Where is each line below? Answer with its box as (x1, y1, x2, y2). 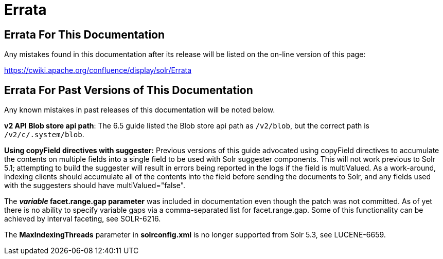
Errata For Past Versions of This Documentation (4, 83, 253, 97)
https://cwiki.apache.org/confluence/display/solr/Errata (4, 66, 191, 75)
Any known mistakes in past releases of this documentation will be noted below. (4, 105, 275, 115)
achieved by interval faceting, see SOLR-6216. (4, 214, 161, 224)
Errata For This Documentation (4, 28, 165, 41)
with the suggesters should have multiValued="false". (4, 181, 186, 190)
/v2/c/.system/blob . (4, 130, 84, 139)
